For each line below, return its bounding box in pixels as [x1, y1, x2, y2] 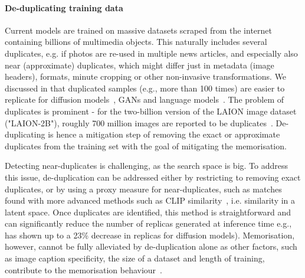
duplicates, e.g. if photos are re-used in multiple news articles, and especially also [5, 47, 298, 59]
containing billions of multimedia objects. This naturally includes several [5, 35, 267, 48]
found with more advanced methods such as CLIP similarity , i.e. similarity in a [5, 194, 296, 207]
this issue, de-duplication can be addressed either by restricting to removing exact [5, 171, 301, 183]
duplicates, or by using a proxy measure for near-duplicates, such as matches [5, 182, 282, 195]
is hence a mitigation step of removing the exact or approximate [48, 128, 280, 140]
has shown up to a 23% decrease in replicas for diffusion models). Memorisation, [5, 228, 295, 241]
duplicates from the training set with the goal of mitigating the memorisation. [5, 139, 287, 152]
